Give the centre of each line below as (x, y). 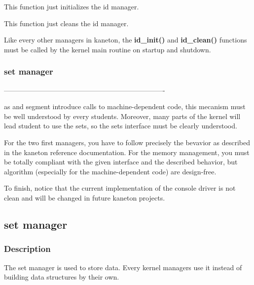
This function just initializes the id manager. (72, 6)
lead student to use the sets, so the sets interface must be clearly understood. (121, 126)
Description (27, 249)
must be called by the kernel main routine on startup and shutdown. (108, 49)
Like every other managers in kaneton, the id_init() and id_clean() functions (126, 40)
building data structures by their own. (62, 277)
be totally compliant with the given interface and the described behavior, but (121, 162)
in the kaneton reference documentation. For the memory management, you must (127, 152)
